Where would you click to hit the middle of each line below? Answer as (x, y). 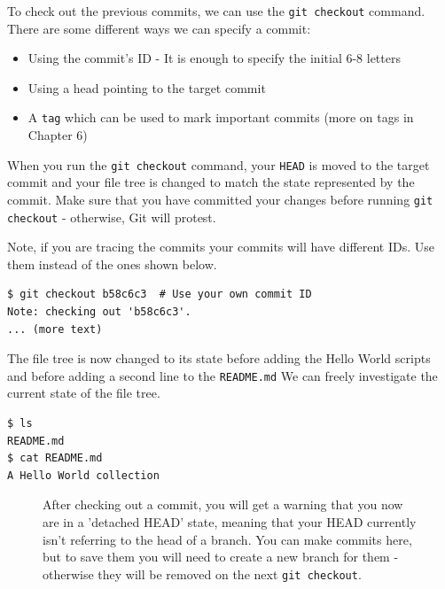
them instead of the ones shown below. (112, 263)
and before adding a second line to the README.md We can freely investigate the (222, 375)
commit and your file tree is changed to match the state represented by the (211, 182)
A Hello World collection (83, 475)
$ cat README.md (55, 458)
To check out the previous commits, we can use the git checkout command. (216, 11)
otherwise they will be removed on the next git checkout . (202, 573)
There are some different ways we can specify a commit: (159, 28)
